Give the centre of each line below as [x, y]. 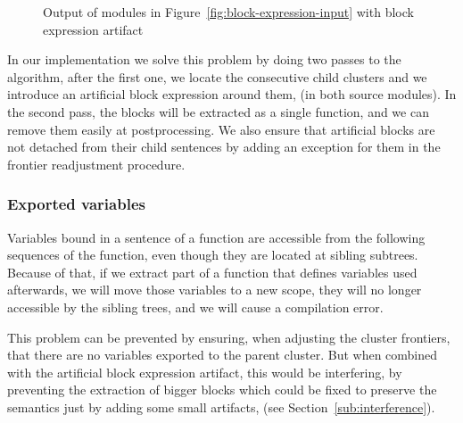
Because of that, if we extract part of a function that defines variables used [212, 272]
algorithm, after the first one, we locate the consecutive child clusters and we [217, 76]
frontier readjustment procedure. [96, 164]
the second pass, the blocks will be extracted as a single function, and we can [218, 111]
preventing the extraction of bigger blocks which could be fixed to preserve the [222, 390]
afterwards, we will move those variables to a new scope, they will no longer [215, 290]
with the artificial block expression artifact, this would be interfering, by [205, 372]
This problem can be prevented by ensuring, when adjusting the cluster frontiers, [229, 337]
